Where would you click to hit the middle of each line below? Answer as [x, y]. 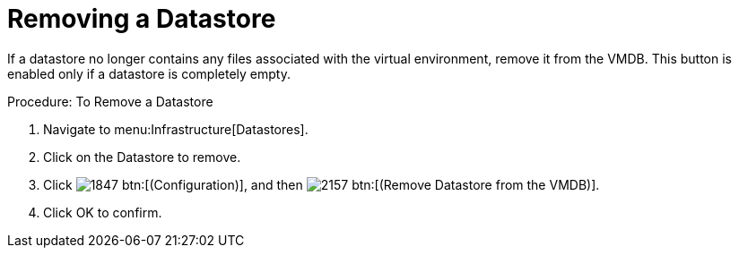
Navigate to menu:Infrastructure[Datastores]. [176, 129]
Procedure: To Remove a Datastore [110, 101]
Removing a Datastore [142, 19]
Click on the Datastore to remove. [142, 157]
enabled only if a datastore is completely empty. [149, 73]
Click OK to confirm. [103, 212]
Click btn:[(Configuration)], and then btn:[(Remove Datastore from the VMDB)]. [322, 184]
